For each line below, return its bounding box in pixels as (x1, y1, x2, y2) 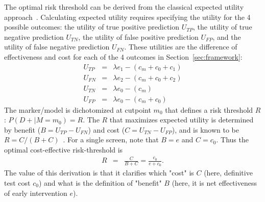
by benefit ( (4, 124, 41, 135)
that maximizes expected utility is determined (109, 114, 254, 125)
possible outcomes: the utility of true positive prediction (4, 21, 180, 32)
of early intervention (4, 187, 67, 198)
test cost (4, 178, 31, 188)
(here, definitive (204, 167, 253, 178)
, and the (212, 31, 241, 42)
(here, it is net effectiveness (172, 178, 257, 188)
